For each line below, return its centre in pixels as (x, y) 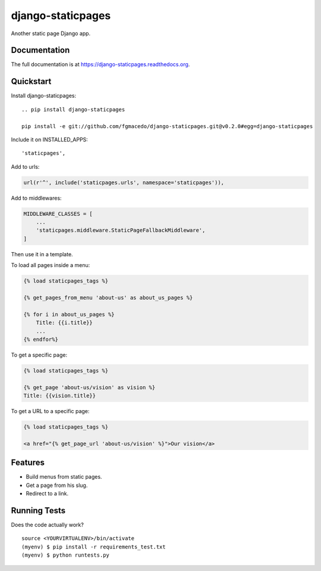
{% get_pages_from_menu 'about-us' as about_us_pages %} (108, 297)
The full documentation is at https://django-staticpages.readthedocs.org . (100, 64)
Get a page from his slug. (57, 485)
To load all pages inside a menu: (51, 265)
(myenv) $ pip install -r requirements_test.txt (94, 547)
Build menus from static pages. (64, 477)
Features (28, 463)
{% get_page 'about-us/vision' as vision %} (89, 387)
